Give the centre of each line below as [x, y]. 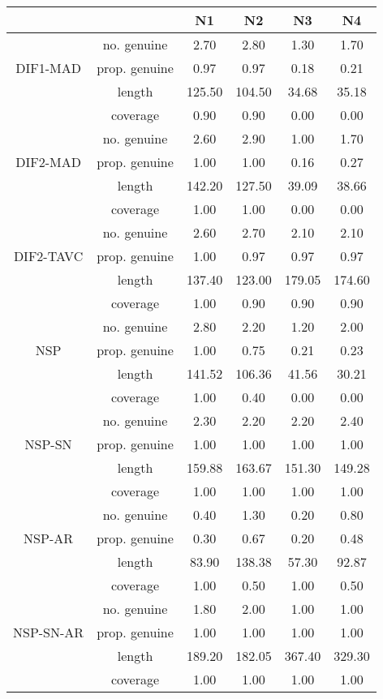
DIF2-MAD [48, 162]
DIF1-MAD [48, 68]
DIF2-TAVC [48, 256]
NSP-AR [49, 538]
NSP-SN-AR [49, 632]
